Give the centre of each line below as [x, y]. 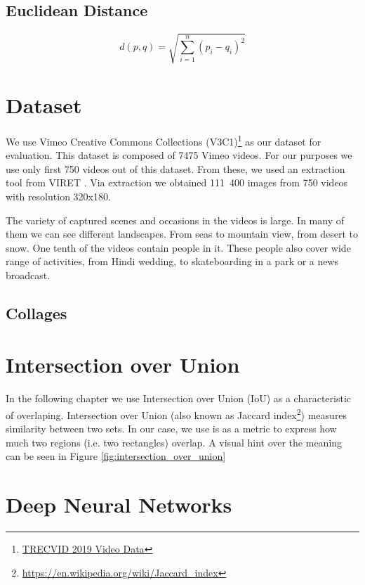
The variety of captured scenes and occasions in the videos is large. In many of [175, 220]
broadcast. [28, 275]
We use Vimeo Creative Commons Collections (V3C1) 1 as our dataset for [164, 140]
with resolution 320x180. [58, 196]
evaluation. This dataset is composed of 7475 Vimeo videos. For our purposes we [179, 155]
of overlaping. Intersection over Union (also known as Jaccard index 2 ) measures [177, 413]
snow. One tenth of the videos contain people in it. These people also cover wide [178, 247]
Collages [36, 313]
